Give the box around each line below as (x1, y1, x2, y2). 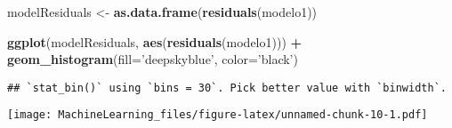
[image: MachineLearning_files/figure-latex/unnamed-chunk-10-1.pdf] (7, 108, 428, 122)
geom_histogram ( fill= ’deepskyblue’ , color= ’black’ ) (7, 50, 298, 68)
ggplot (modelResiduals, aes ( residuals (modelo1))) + (7, 32, 303, 51)
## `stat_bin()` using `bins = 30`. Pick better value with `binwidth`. (7, 81, 447, 94)
